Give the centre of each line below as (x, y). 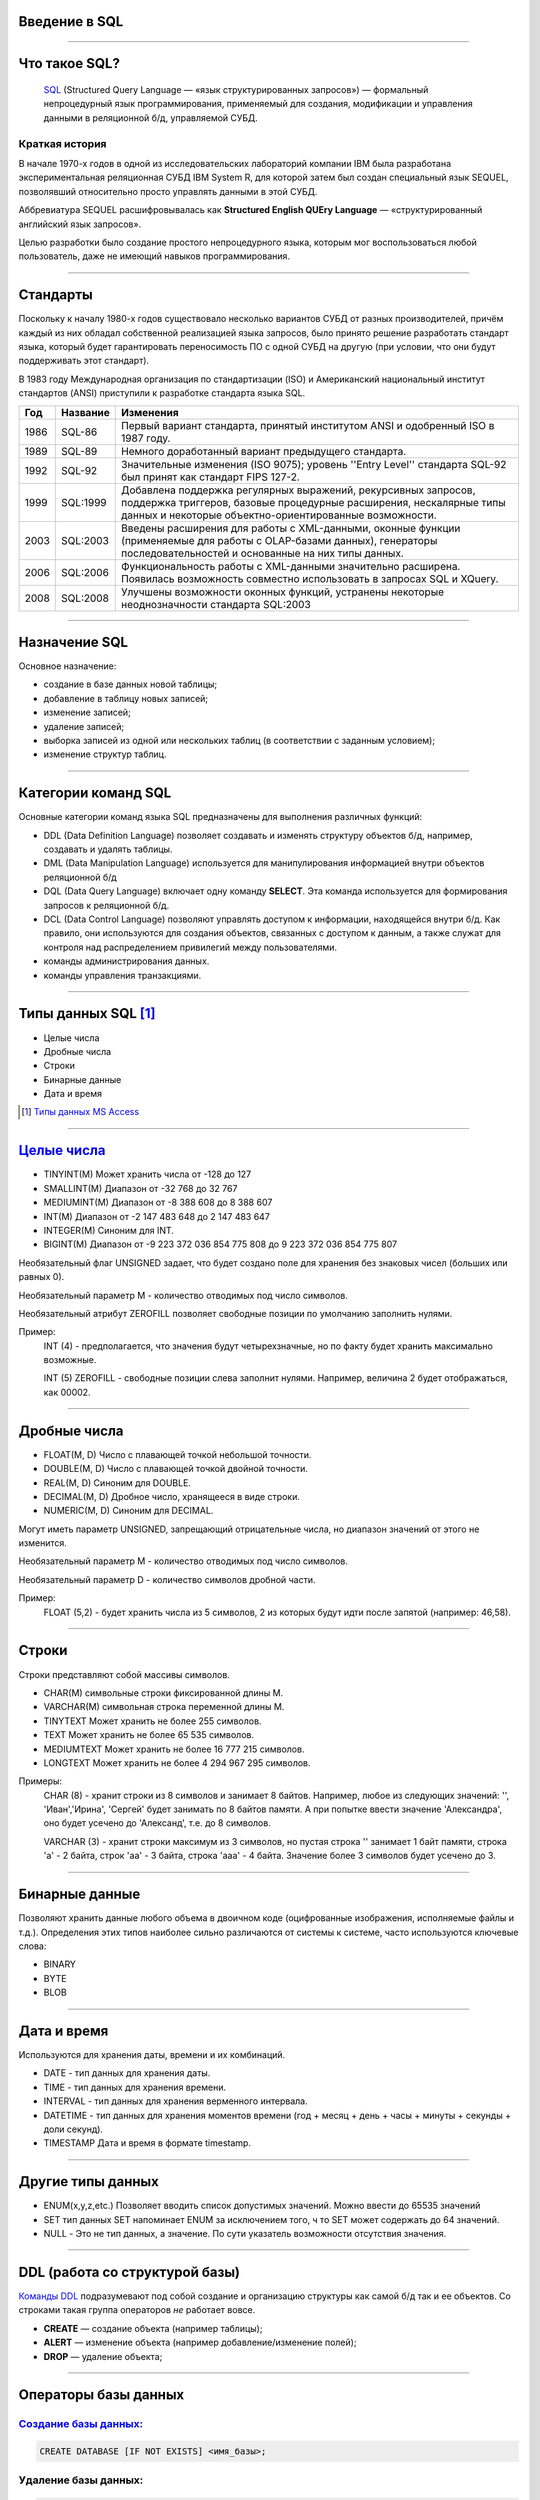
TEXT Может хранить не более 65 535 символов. (149, 1735)
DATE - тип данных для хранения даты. (127, 2073)
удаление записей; (84, 726)
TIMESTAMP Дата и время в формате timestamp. (147, 2143)
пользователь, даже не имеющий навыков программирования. (154, 256)
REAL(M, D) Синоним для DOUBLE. (117, 1482)
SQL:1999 (84, 502)
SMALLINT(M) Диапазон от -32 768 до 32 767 (140, 1188)
